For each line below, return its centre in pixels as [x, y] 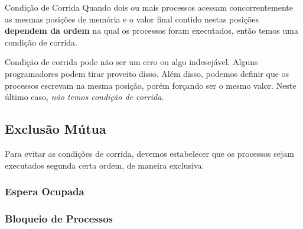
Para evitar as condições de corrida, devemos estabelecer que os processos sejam [149, 153]
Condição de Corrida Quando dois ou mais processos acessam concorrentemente [149, 7]
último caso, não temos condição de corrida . [84, 97]
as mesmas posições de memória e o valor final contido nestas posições [132, 19]
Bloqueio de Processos [59, 218]
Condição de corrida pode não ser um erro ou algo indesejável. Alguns [131, 62]
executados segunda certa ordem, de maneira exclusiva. [105, 165]
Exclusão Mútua [56, 129]
